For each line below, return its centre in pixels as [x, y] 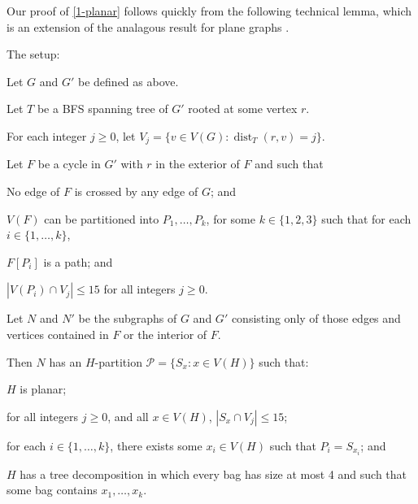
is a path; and [78, 261]
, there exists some [156, 445]
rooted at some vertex [243, 109]
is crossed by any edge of [136, 191]
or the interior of [165, 334]
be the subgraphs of [128, 318]
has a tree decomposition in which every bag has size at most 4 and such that [213, 474]
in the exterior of [198, 164]
